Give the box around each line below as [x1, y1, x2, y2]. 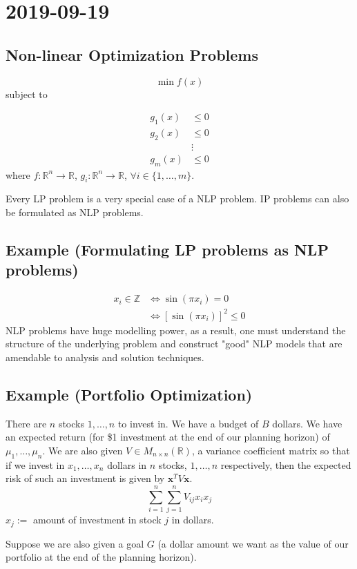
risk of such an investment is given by [6, 471, 165, 485]
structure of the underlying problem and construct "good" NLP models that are [6, 336, 342, 351]
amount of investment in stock [33, 512, 162, 527]
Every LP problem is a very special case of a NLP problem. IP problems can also [6, 191, 349, 206]
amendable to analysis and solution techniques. [6, 350, 204, 365]
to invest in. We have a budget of [117, 416, 259, 430]
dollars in [107, 457, 147, 472]
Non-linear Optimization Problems [6, 44, 258, 65]
